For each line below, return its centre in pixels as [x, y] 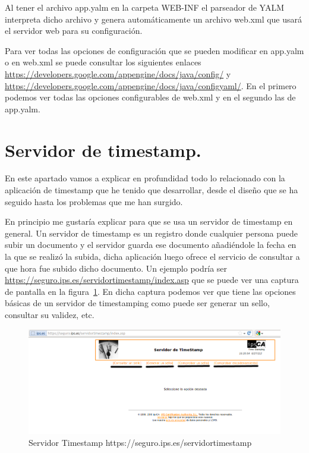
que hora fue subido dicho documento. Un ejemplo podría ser [116, 268]
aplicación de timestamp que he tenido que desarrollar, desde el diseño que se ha [152, 190]
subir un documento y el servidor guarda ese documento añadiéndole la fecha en [151, 245]
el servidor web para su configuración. [74, 31]
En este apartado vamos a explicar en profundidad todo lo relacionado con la [145, 178]
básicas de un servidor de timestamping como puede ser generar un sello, [137, 303]
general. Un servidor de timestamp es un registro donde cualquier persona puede [151, 233]
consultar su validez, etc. [50, 314]
